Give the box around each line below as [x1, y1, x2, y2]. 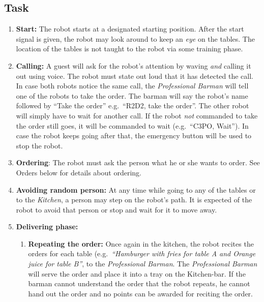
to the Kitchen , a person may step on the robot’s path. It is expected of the [16, 194, 252, 205]
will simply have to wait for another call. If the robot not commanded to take [16, 110, 258, 120]
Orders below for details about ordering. [16, 167, 141, 177]
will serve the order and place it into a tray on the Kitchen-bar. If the [28, 268, 246, 279]
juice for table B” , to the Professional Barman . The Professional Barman [28, 258, 257, 269]
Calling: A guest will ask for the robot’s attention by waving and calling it [16, 60, 251, 71]
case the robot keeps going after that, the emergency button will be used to [16, 130, 252, 141]
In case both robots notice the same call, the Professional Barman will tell [16, 80, 249, 91]
